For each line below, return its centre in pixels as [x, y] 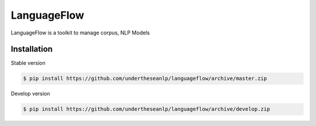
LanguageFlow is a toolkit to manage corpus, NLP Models [80, 33]
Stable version [28, 63]
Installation [32, 49]
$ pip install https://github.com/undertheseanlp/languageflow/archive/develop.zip [147, 109]
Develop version [30, 94]
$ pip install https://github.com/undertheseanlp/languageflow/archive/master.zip [145, 78]
